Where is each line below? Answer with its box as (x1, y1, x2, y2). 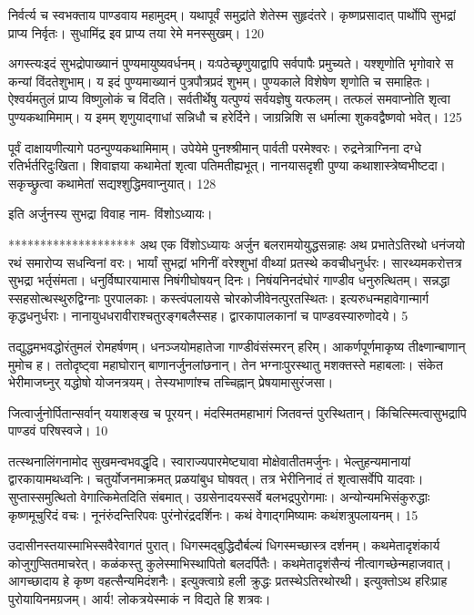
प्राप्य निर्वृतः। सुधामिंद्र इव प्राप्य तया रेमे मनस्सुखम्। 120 (8, 23, 264, 42)
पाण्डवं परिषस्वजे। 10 (8, 421, 108, 440)
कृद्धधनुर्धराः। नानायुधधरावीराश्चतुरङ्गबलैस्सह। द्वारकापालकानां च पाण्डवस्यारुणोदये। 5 (8, 306, 408, 325)
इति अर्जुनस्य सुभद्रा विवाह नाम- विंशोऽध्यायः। (8, 204, 213, 223)
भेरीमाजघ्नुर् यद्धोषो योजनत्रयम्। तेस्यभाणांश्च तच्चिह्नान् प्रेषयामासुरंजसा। (8, 373, 334, 392)
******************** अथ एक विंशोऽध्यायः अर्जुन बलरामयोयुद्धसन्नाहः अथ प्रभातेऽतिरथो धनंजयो (8, 234, 465, 253)
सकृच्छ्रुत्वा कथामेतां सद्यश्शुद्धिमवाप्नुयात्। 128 (8, 173, 217, 192)
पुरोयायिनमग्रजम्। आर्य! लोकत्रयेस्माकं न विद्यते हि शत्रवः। (8, 589, 271, 609)
